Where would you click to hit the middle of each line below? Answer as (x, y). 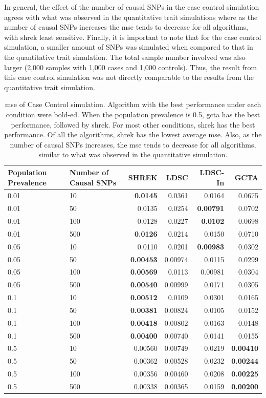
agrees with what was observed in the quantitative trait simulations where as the (131, 17)
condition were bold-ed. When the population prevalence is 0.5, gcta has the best (133, 114)
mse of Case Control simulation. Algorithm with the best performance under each (133, 104)
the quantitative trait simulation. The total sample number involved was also (125, 57)
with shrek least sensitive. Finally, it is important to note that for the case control (133, 37)
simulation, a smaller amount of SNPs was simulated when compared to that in (129, 47)
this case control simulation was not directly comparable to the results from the (129, 77)
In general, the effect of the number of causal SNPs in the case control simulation (132, 7)
